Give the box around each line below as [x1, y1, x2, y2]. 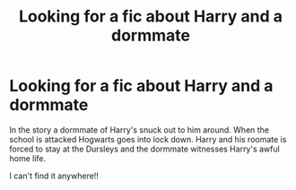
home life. [9, 152, 47, 163]
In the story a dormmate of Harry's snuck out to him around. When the [9, 124, 270, 135]
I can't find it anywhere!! [9, 170, 99, 181]
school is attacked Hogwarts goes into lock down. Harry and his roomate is [9, 134, 287, 144]
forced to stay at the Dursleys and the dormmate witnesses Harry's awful [9, 143, 280, 154]
